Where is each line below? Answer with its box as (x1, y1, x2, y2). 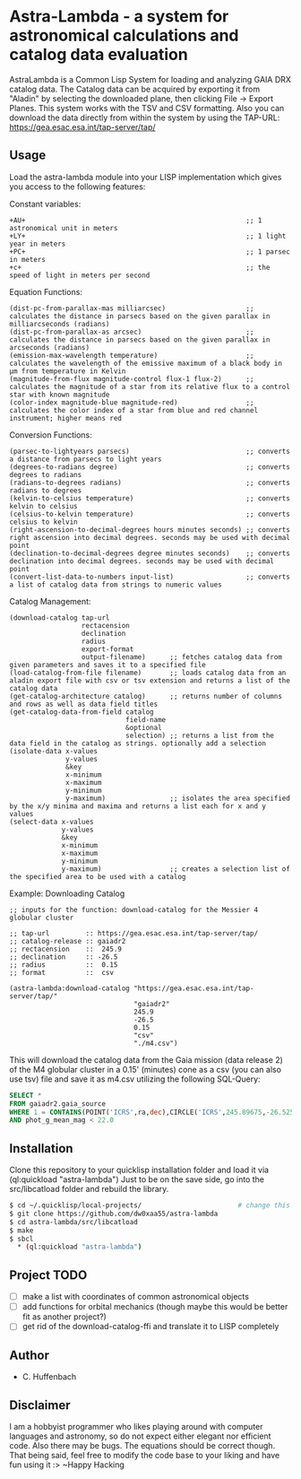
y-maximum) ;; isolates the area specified (65, 794, 291, 803)
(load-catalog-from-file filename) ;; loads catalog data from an (9, 668, 287, 677)
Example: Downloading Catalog (9, 888, 125, 899)
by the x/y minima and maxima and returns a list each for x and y (9, 801, 267, 811)
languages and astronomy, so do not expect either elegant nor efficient (9, 1431, 271, 1441)
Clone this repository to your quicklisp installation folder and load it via (9, 1164, 270, 1176)
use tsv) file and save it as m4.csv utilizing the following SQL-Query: (9, 1074, 262, 1084)
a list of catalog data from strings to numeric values (9, 580, 222, 589)
